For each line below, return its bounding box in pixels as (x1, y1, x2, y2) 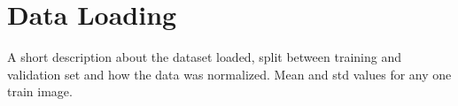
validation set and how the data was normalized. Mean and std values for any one (7, 64, 452, 83)
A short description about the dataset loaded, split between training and (7, 48, 401, 66)
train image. (7, 82, 73, 101)
